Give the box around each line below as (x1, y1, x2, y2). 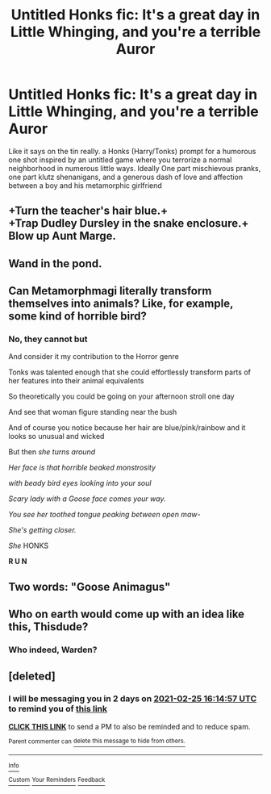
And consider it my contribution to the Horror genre (8, 352, 179, 361)
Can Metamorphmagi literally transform (8, 284, 212, 298)
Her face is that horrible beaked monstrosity (8, 462, 156, 473)
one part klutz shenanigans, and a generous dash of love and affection (8, 172, 244, 182)
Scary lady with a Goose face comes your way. (8, 494, 166, 504)
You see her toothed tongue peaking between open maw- (8, 510, 201, 520)
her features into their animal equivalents (8, 376, 144, 386)
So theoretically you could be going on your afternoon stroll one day (8, 391, 236, 401)
